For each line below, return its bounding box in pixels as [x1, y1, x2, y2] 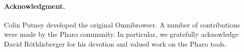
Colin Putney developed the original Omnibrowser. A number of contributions [4, 19, 240, 29]
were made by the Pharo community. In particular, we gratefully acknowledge [4, 29, 239, 39]
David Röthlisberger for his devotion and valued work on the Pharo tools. [4, 38, 227, 49]
